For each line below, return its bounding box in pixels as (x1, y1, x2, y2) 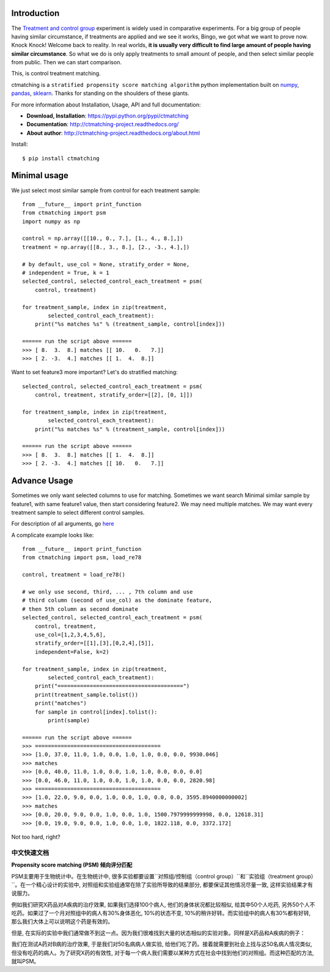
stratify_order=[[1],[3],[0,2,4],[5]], (34, 640, 155, 647)
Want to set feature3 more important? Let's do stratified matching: (11, 368, 178, 376)
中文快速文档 (11, 848, 50, 857)
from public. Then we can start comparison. (11, 59, 122, 66)
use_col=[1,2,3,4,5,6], (34, 631, 106, 638)
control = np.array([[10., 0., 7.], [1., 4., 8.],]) (22, 235, 183, 242)
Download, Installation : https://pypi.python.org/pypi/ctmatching (26, 112, 189, 119)
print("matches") (34, 700, 87, 707)
